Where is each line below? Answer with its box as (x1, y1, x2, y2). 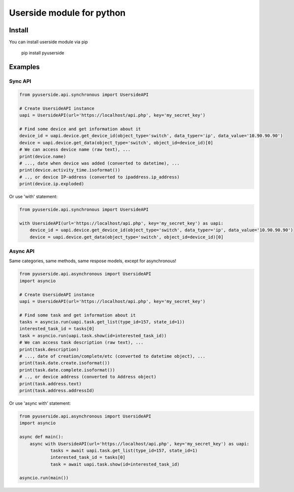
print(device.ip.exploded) (19, 181, 84, 187)
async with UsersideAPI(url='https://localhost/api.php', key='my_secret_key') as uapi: (29, 441, 249, 446)
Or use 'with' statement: (9, 194, 58, 199)
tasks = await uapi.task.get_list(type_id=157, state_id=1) (50, 447, 198, 453)
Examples (9, 63, 40, 71)
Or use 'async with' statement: (9, 400, 71, 406)
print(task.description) (19, 346, 79, 352)
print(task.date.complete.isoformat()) (19, 367, 115, 372)
